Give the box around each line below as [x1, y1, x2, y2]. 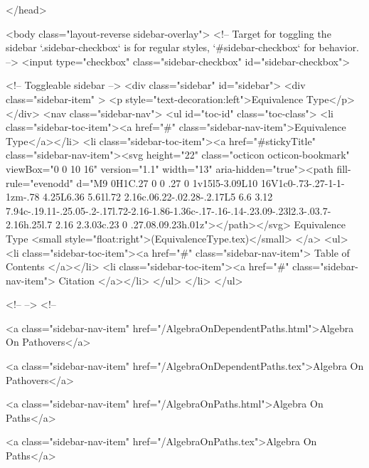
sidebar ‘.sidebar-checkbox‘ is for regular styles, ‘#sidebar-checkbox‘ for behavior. [6, 40, 360, 55]
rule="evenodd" [6, 175, 73, 190]
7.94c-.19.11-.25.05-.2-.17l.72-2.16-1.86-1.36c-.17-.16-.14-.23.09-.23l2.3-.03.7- [6, 203, 331, 218]
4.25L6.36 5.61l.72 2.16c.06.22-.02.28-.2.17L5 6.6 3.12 [43, 189, 273, 204]
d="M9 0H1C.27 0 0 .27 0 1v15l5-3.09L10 [76, 175, 258, 190]
